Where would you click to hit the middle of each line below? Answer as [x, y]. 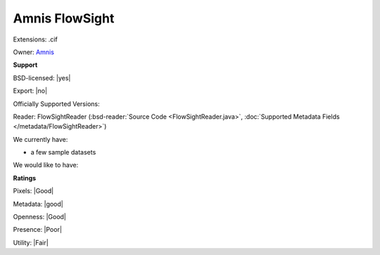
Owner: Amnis [33, 52]
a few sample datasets [63, 152]
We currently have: [40, 139]
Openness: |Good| [40, 217]
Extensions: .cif [35, 39]
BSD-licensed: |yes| [42, 78]
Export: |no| [30, 91]
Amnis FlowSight [64, 18]
